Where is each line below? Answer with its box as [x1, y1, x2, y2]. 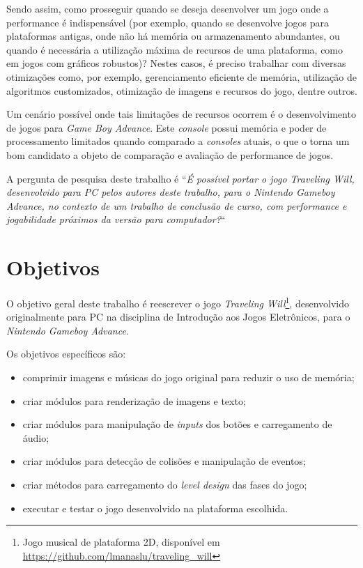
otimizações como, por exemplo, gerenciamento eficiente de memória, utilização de [6, 69, 357, 84]
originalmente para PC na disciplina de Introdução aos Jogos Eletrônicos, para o [6, 309, 350, 324]
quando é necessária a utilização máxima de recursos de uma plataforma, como [6, 42, 343, 56]
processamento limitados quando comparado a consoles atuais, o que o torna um [6, 134, 350, 148]
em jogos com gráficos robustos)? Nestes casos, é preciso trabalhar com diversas [6, 56, 346, 70]
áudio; [22, 430, 49, 445]
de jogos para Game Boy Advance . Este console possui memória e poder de [6, 120, 327, 135]
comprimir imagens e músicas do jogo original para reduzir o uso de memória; [22, 370, 355, 385]
